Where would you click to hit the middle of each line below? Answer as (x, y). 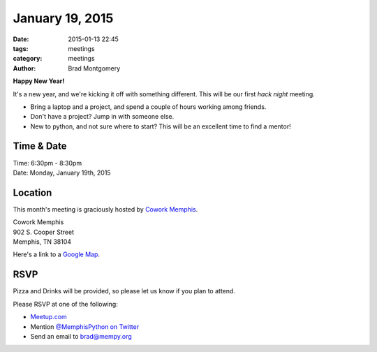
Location (32, 192)
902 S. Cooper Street (44, 232)
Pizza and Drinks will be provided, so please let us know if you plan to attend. (124, 291)
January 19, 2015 (63, 18)
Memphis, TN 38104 (42, 242)
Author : (24, 68)
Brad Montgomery (94, 68)
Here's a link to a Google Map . (57, 254)
